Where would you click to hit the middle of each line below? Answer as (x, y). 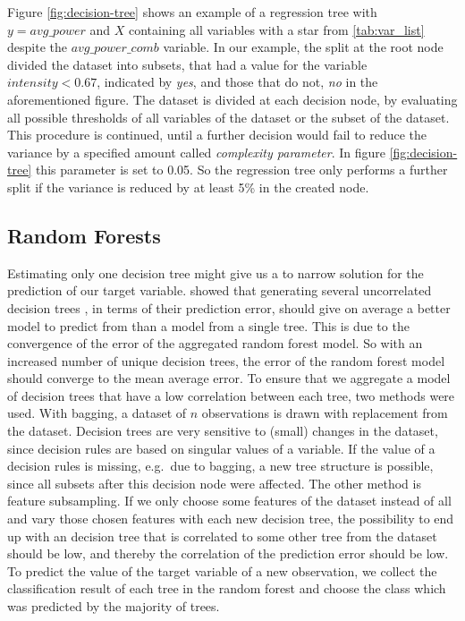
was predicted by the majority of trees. (114, 606)
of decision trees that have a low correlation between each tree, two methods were (231, 395)
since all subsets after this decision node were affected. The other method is (214, 483)
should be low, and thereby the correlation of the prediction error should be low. (228, 553)
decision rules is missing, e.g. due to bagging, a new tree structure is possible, (220, 466)
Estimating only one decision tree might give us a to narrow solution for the (216, 272)
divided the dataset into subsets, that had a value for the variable (187, 64)
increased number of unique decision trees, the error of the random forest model (226, 360)
